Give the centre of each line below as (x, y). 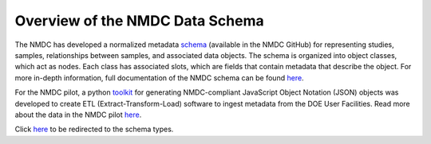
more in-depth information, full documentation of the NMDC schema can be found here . (159, 78)
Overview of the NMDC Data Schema (139, 21)
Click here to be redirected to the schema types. (94, 129)
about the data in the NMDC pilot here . (78, 115)
